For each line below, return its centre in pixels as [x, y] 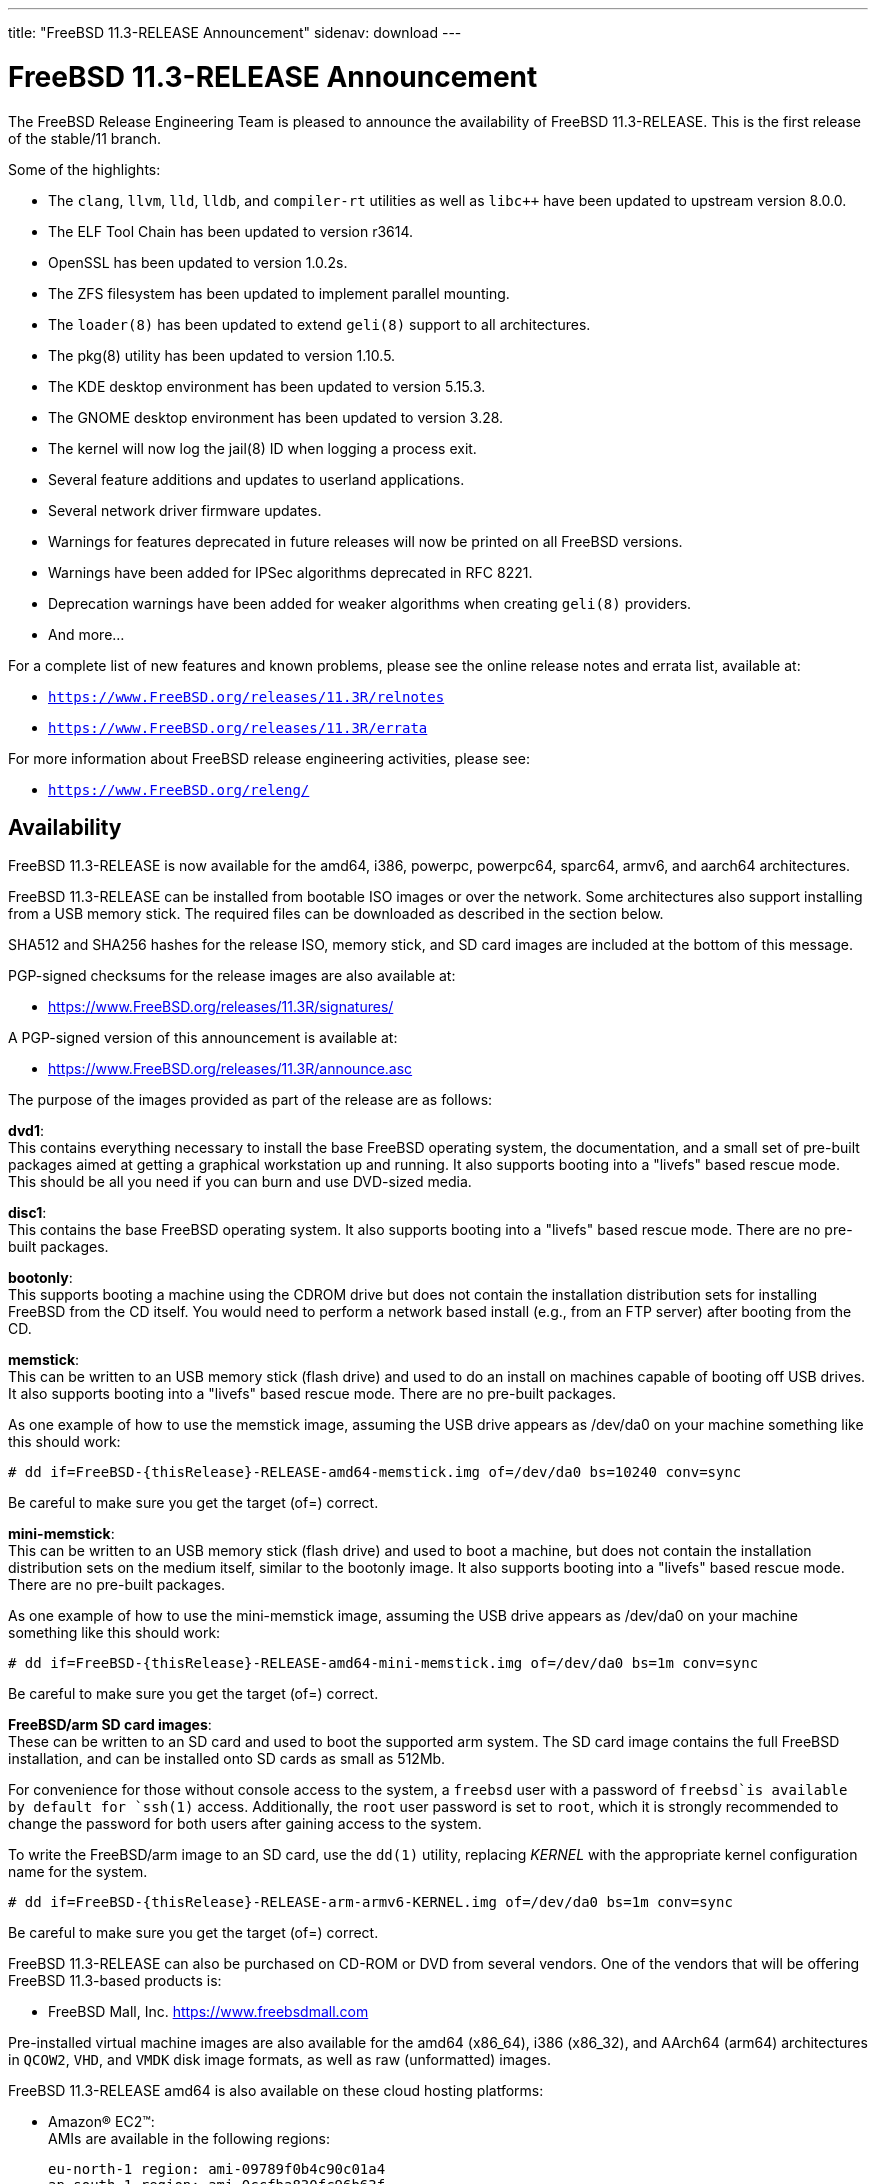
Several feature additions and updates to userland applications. [256, 479]
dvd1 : [26, 1131]
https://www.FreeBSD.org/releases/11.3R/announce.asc [230, 1069]
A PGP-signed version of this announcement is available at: [203, 1038]
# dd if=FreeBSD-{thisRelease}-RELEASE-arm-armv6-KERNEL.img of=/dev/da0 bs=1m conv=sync [370, 1902]
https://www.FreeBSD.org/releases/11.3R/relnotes [246, 696]
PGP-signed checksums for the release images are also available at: [232, 976]
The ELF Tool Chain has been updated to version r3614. [231, 231]
